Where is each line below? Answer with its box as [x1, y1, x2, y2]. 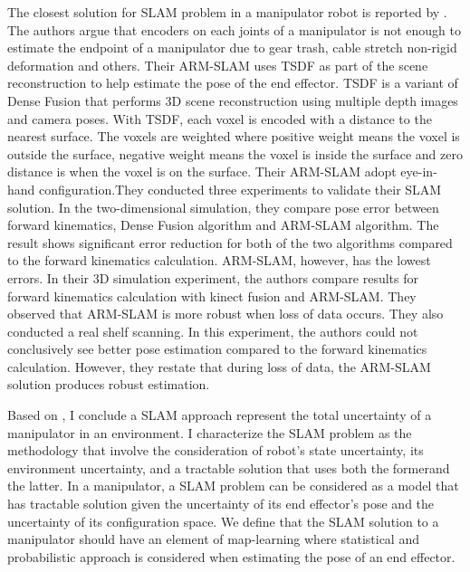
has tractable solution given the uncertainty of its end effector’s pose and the [7, 494, 435, 513]
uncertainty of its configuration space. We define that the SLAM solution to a [7, 511, 439, 530]
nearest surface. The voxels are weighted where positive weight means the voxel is [7, 127, 460, 146]
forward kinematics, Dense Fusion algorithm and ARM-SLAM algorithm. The [7, 215, 439, 234]
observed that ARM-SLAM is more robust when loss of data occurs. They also [7, 304, 444, 323]
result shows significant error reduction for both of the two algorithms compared [7, 233, 453, 252]
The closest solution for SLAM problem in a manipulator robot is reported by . [7, 3, 447, 21]
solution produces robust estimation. [7, 375, 210, 394]
